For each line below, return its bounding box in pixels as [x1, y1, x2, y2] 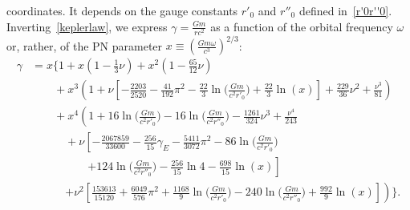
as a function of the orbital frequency [210, 18, 393, 34]
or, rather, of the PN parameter [6, 37, 163, 54]
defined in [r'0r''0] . [298, 2, 392, 18]
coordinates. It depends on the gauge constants [6, 2, 238, 18]
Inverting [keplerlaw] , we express [6, 18, 168, 34]
